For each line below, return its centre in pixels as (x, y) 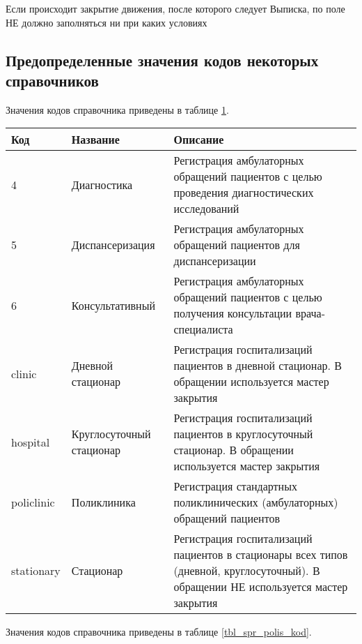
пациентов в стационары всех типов (261, 555)
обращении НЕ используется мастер (261, 587)
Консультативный (113, 305)
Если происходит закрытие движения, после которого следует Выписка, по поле (175, 8)
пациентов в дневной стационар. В (258, 366)
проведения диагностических (244, 193)
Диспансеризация (113, 245)
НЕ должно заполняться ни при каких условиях (107, 22)
